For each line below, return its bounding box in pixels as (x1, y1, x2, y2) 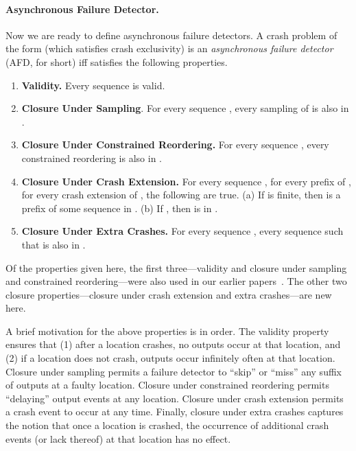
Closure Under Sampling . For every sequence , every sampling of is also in (21, 101, 349, 115)
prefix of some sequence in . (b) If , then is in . (21, 200, 218, 215)
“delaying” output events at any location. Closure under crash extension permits (5, 391, 344, 405)
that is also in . (21, 237, 86, 251)
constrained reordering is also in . (21, 150, 162, 165)
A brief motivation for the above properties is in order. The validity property (5, 323, 329, 338)
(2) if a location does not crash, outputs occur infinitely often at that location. (5, 351, 335, 365)
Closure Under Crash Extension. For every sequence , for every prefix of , (21, 174, 351, 188)
